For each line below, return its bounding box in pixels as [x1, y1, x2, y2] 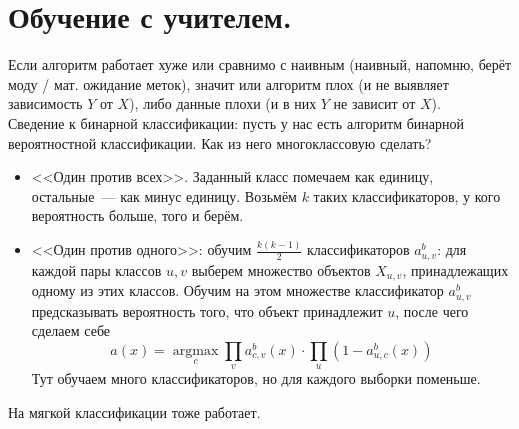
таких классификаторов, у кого [313, 185, 501, 206]
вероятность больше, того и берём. [31, 205, 244, 226]
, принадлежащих [402, 259, 509, 280]
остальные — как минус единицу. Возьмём [31, 185, 297, 206]
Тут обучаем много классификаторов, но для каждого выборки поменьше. [31, 368, 481, 389]
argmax [172, 343, 219, 358]
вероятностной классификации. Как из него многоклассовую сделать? [8, 132, 432, 153]
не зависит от [333, 93, 416, 114]
